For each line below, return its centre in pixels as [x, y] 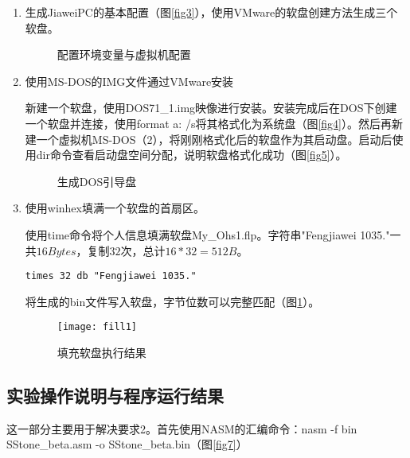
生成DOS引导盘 [97, 181]
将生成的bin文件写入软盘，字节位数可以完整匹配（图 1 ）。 [172, 301]
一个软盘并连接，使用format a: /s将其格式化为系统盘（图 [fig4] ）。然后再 [208, 123]
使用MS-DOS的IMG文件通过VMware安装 [129, 81]
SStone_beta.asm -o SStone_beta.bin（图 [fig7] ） [127, 444]
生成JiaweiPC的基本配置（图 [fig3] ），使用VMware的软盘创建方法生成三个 [211, 12]
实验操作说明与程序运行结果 [115, 396]
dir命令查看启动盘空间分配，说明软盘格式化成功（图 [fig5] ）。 [191, 155]
